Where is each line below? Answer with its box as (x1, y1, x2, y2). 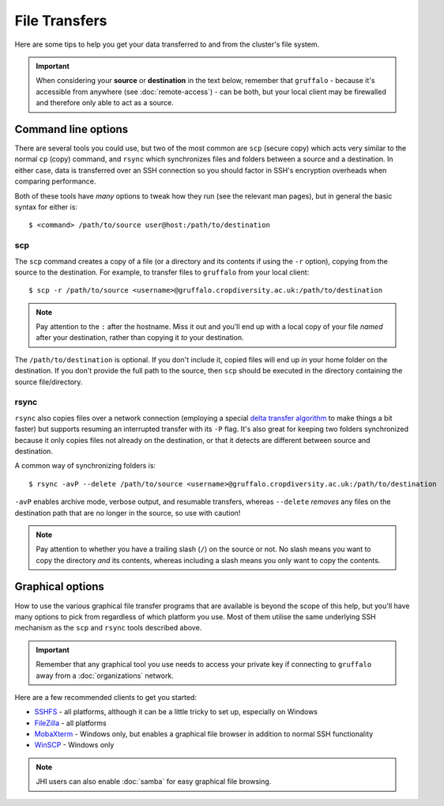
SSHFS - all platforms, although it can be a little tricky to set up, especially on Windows (34, 707, 318, 717)
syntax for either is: (14, 202, 78, 211)
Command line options (14, 123, 129, 136)
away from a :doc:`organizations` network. (36, 671, 174, 680)
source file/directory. (14, 377, 83, 387)
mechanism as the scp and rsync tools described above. (14, 623, 202, 633)
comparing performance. (14, 176, 96, 186)
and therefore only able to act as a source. (36, 98, 174, 108)
